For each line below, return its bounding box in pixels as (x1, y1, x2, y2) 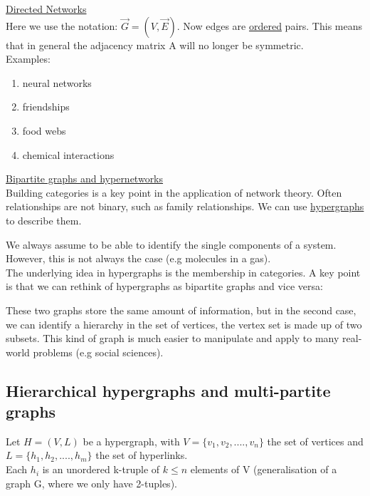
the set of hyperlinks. (95, 448, 188, 463)
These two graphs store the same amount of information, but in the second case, (6, 302, 356, 317)
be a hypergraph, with (83, 433, 180, 448)
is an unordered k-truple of (42, 462, 160, 477)
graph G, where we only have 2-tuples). (6, 475, 177, 490)
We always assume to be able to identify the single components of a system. (6, 237, 337, 252)
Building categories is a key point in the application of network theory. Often (6, 185, 342, 200)
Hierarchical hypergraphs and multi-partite (6, 379, 331, 401)
